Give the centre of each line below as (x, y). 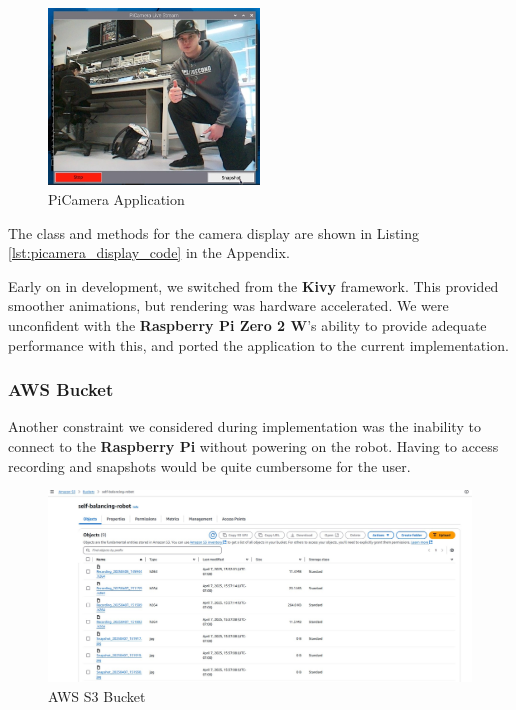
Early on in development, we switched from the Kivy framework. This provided (253, 285)
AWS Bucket (61, 389)
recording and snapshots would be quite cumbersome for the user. (209, 465)
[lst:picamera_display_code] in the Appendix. (149, 252)
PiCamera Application (116, 199)
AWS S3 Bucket (97, 695)
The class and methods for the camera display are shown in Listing (214, 232)
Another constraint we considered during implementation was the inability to (244, 426)
